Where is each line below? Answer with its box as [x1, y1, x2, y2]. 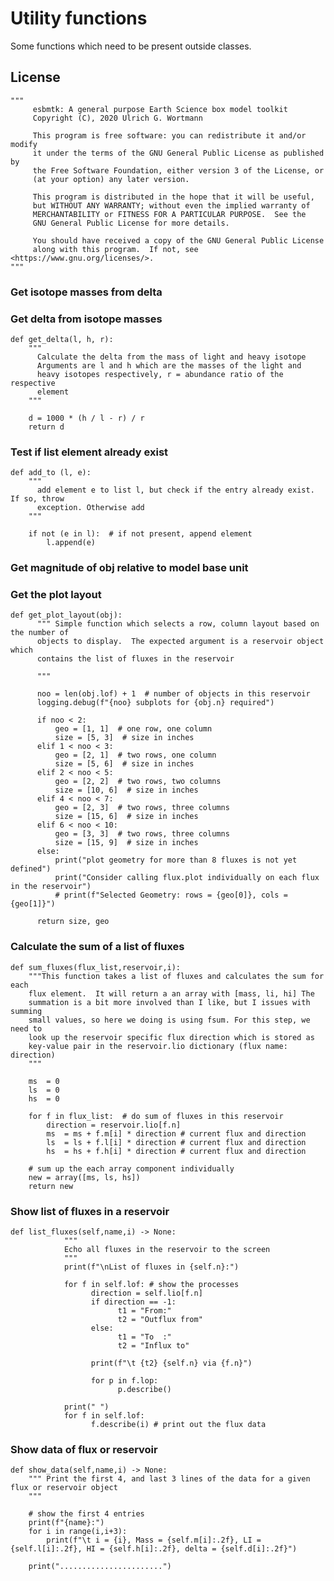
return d [28, 422, 65, 432]
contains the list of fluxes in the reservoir [36, 654, 235, 664]
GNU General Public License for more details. [32, 218, 230, 228]
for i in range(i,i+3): [28, 1527, 128, 1537]
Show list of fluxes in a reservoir [10, 1204, 170, 1218]
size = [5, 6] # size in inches [54, 759, 195, 769]
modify [10, 139, 38, 149]
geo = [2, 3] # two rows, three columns [54, 803, 230, 813]
